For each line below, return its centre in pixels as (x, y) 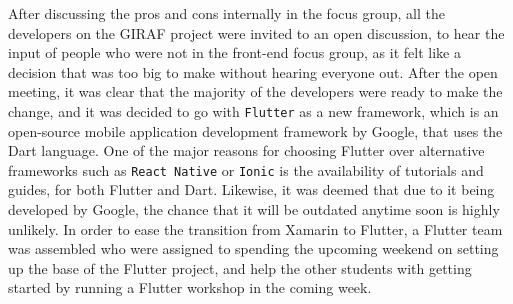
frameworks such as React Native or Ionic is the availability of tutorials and (246, 169)
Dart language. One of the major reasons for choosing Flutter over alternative (246, 150)
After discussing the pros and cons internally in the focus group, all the (226, 13)
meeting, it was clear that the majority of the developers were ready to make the (255, 91)
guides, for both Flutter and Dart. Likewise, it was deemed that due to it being (251, 189)
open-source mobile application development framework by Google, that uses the (255, 130)
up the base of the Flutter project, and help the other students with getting (240, 267)
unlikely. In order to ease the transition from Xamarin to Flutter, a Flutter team (255, 228)
